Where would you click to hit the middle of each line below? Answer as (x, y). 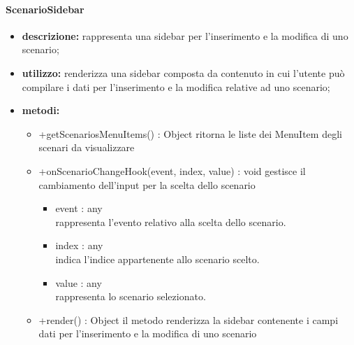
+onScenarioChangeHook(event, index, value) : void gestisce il (172, 170)
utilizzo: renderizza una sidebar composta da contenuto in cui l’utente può (183, 72)
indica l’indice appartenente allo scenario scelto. (157, 259)
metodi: (41, 110)
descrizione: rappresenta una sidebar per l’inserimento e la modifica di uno (185, 35)
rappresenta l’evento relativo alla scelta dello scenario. (171, 221)
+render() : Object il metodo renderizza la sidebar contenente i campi (189, 319)
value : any (79, 282)
